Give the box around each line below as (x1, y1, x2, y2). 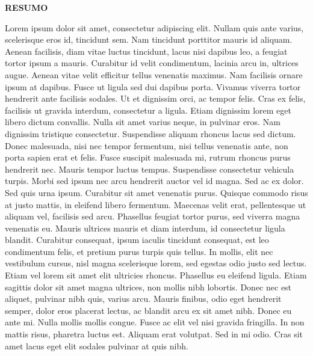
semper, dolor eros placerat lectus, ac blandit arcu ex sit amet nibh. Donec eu (5, 304, 292, 316)
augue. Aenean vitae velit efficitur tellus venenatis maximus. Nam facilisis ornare (5, 68, 303, 81)
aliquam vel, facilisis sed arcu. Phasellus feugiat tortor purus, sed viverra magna (5, 210, 300, 222)
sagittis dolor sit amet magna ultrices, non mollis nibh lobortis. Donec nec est (5, 280, 292, 293)
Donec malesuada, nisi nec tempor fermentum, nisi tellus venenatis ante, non (5, 139, 288, 152)
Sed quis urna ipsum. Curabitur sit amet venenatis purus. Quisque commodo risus (5, 186, 308, 198)
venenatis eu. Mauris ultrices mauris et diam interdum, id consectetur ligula (5, 221, 285, 234)
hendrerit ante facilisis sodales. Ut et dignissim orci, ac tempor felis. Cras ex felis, (5, 92, 306, 105)
